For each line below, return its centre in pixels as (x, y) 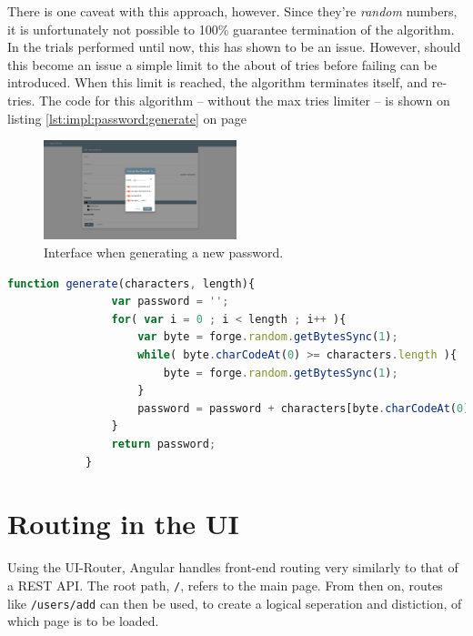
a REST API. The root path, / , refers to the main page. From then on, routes (225, 585)
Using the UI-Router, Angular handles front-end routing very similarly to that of (233, 567)
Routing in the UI (123, 524)
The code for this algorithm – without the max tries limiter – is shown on (245, 100)
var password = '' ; (170, 302)
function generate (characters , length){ (131, 283)
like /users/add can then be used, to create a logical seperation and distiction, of (235, 603)
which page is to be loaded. (83, 621)
